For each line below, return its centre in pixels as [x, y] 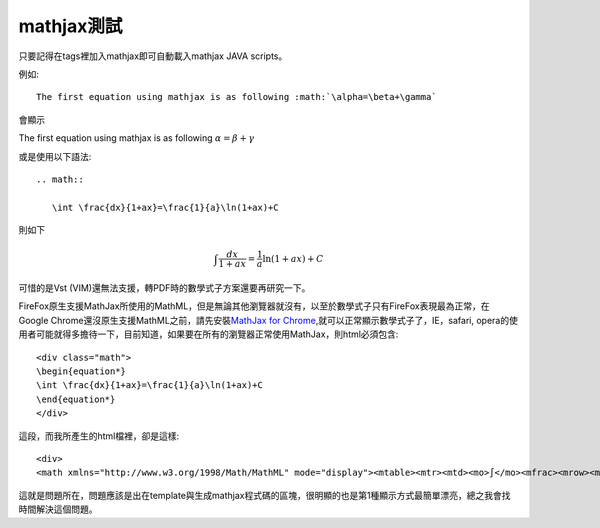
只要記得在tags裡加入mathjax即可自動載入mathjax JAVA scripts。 [153, 56]
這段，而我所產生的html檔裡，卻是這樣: [99, 436]
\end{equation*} [76, 399]
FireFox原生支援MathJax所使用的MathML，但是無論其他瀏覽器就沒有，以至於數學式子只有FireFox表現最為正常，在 [254, 306]
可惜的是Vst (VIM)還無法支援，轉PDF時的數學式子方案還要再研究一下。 [164, 288]
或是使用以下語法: [55, 156]
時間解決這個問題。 [58, 509]
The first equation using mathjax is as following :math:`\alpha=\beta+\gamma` [236, 97]
